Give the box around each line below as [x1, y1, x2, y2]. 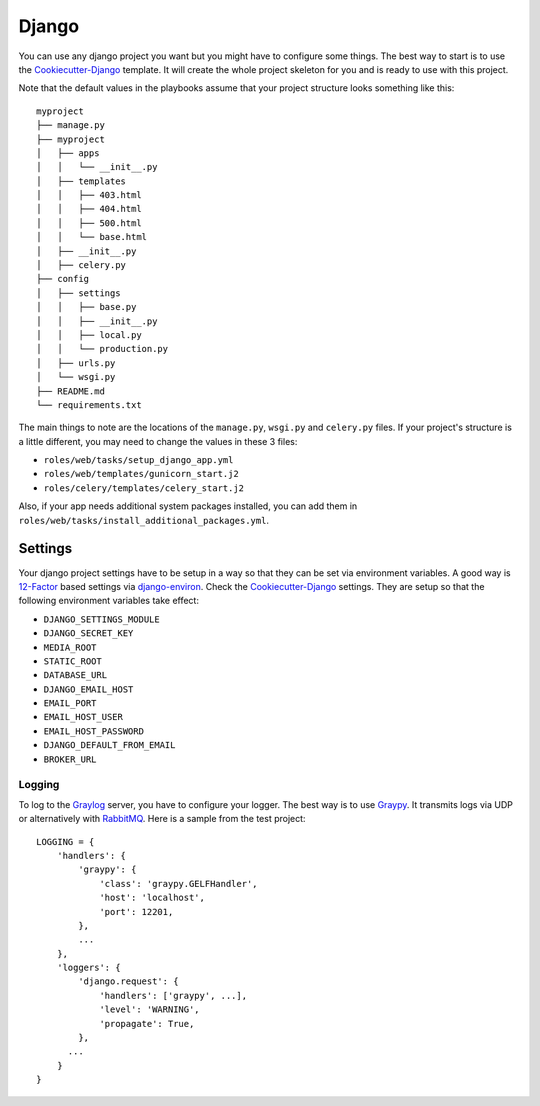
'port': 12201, [99, 906, 174, 917]
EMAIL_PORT [43, 698, 97, 709]
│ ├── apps [36, 147, 100, 159]
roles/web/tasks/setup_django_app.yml [43, 455, 234, 466]
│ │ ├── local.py [36, 329, 142, 340]
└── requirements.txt [36, 399, 142, 410]
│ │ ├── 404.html [36, 203, 142, 215]
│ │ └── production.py [36, 343, 169, 355]
